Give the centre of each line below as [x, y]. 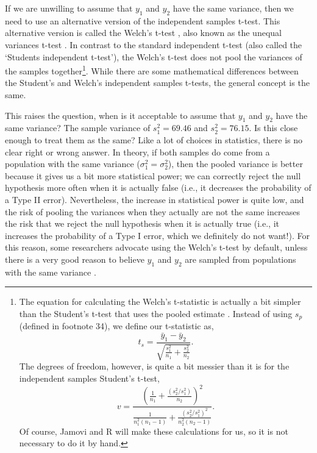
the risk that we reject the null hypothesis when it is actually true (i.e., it [142, 223]
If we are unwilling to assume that [69, 8]
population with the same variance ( [73, 164]
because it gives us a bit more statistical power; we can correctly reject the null [153, 175]
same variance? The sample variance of [78, 128]
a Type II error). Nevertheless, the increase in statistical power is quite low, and [155, 199]
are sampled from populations [240, 259]
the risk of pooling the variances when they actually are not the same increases [152, 211]
